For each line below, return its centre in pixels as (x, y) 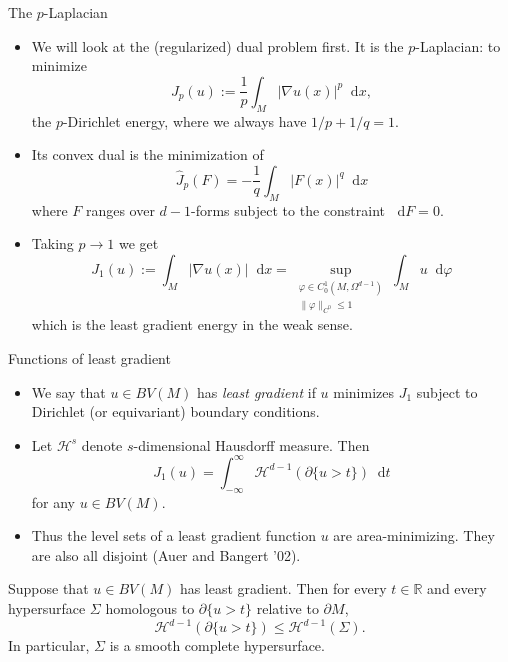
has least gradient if (256, 391)
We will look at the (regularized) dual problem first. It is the (217, 45)
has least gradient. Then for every (283, 588)
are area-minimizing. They (414, 535)
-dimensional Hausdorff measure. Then (251, 444)
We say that (68, 391)
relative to (287, 608)
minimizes (363, 391)
